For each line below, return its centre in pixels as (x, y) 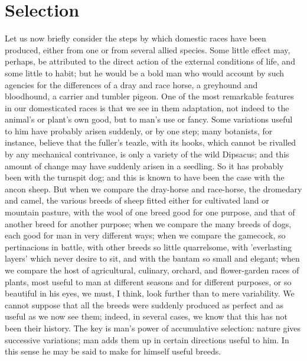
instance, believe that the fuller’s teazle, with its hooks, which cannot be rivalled (151, 142)
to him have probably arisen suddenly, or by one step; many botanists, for (139, 130)
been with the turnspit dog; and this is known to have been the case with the (145, 177)
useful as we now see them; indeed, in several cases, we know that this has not (146, 316)
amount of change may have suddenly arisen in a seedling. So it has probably (144, 165)
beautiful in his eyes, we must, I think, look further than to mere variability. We (150, 293)
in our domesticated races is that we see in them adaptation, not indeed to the (147, 107)
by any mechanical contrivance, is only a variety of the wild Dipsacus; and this (147, 154)
